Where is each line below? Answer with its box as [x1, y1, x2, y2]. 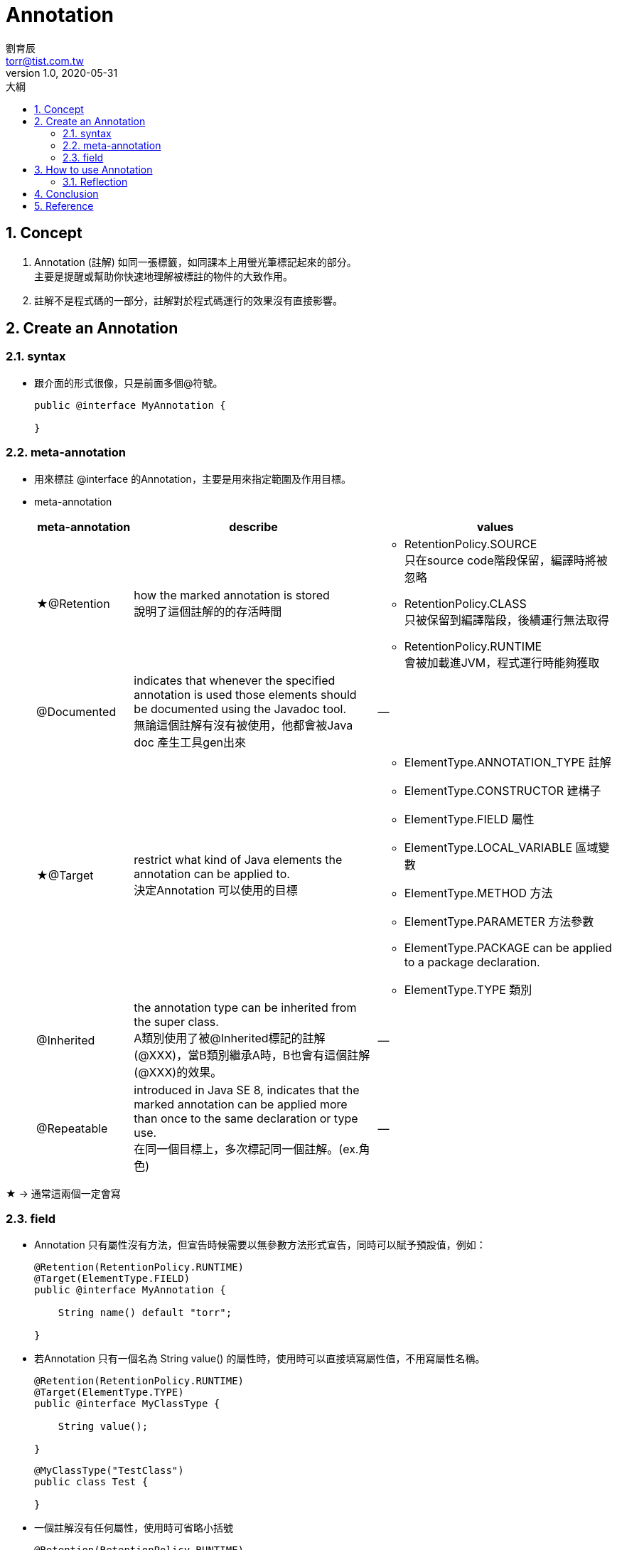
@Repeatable [36, 1121, 108, 1135]
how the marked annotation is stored [134, 587, 330, 602]
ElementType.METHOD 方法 [404, 885, 553, 900]
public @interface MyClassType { [34, 1398, 220, 1410]
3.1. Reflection [63, 175, 128, 188]
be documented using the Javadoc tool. [134, 701, 347, 716]
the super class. [134, 1014, 219, 1029]
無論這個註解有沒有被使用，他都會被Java [134, 717, 353, 732]
